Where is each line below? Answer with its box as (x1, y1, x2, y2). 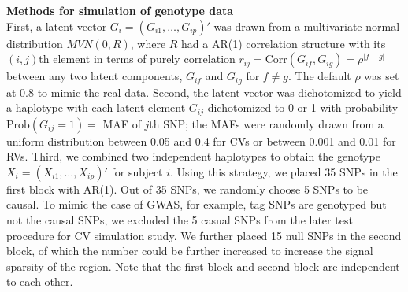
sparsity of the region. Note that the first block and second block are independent (6, 257, 400, 274)
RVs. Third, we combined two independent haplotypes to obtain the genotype (6, 148, 380, 164)
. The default (288, 68, 351, 84)
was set (364, 68, 399, 84)
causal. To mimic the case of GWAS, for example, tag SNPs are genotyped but (6, 196, 387, 213)
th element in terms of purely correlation (39, 50, 236, 67)
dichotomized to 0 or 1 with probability (207, 99, 399, 116)
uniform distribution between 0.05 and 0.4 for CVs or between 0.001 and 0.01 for (6, 132, 396, 149)
